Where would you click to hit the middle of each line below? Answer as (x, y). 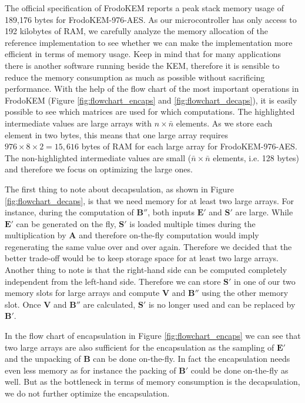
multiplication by (36, 235)
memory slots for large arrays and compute (82, 293)
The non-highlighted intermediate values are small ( (98, 157)
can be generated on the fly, (66, 223)
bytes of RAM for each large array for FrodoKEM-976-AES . (189, 146)
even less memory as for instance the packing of (91, 370)
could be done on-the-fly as (239, 370)
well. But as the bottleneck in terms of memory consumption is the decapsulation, (152, 382)
